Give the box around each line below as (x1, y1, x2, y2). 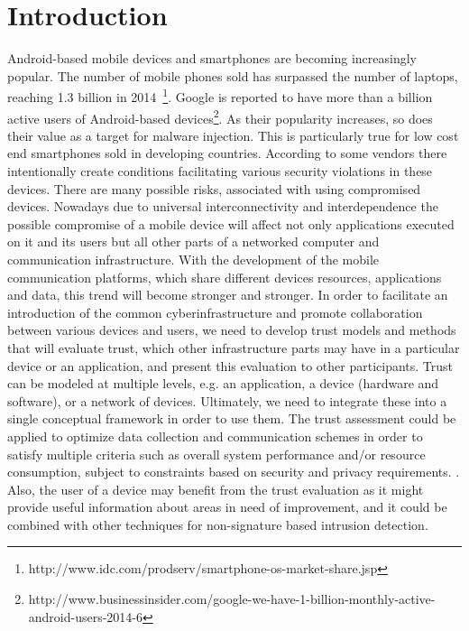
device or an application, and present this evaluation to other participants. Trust (7, 356, 454, 375)
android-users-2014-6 (28, 607, 143, 626)
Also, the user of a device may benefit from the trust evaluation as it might (7, 479, 424, 498)
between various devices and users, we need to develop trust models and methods (7, 320, 456, 339)
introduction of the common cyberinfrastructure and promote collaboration (7, 302, 423, 321)
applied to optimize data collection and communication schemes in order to (7, 426, 423, 445)
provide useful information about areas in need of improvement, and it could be (7, 497, 447, 516)
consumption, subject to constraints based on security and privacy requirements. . (7, 462, 460, 481)
